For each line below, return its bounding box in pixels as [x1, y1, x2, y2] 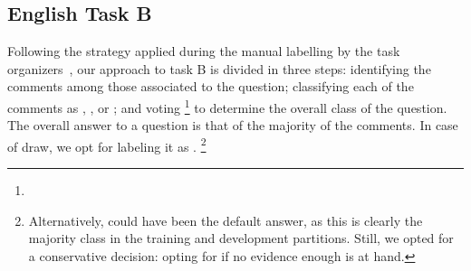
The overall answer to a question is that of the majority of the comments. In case [7, 116, 458, 135]
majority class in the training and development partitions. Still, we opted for [28, 229, 454, 248]
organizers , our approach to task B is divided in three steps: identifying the [7, 59, 431, 78]
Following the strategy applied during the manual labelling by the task [7, 42, 400, 61]
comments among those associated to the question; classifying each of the [7, 77, 414, 96]
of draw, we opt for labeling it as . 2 [7, 134, 207, 155]
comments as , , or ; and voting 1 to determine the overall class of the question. [7, 95, 447, 117]
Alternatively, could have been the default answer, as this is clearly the [28, 210, 423, 229]
